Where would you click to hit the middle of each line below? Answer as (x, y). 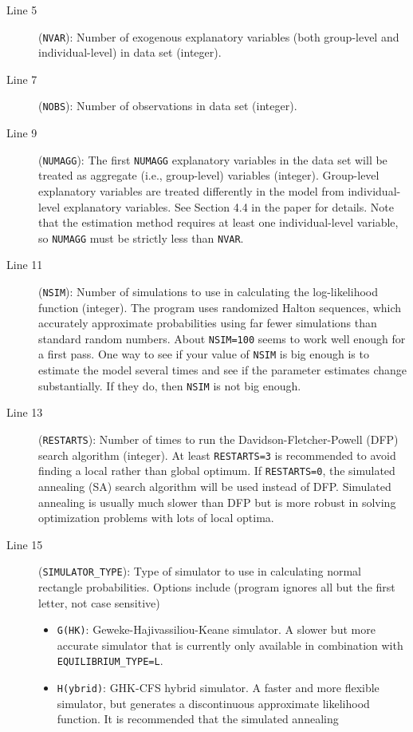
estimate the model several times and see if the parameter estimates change (223, 370)
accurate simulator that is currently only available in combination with (230, 645)
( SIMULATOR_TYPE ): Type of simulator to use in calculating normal (200, 571)
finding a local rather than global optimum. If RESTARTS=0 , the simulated (217, 471)
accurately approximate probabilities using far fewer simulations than (208, 323)
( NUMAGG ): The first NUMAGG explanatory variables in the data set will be (213, 159)
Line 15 (25, 544)
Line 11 (25, 265)
